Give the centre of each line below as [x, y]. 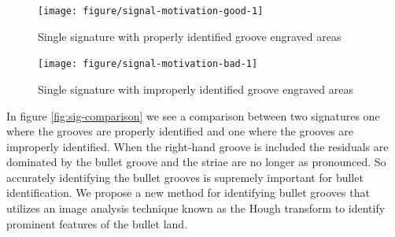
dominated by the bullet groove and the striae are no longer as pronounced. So [196, 162]
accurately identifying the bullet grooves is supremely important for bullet [185, 177]
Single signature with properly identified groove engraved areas [190, 36]
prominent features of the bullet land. [97, 223]
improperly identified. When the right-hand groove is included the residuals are [197, 146]
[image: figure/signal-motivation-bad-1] [148, 64]
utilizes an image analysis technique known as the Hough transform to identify [196, 208]
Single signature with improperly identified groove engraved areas [196, 89]
